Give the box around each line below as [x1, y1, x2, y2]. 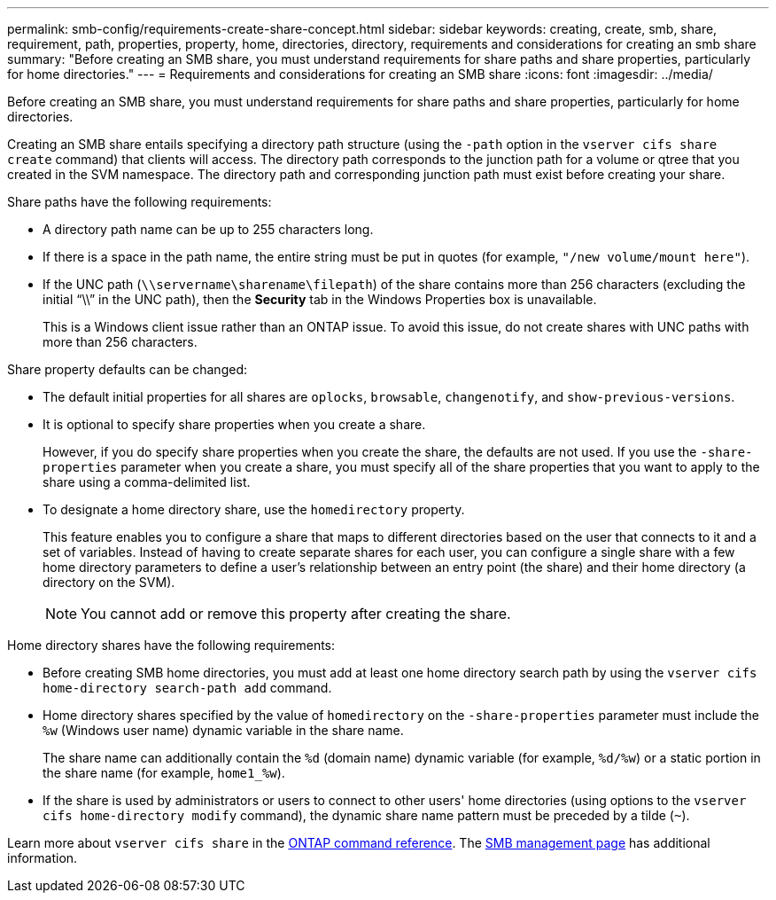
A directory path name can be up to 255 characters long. [43, 222, 374, 237]
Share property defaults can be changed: [7, 362, 247, 377]
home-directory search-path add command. [43, 680, 332, 695]
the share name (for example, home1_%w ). [43, 765, 285, 780]
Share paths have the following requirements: [7, 194, 272, 209]
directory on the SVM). [43, 575, 175, 590]
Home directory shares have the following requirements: [7, 638, 336, 653]
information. [7, 850, 78, 865]
